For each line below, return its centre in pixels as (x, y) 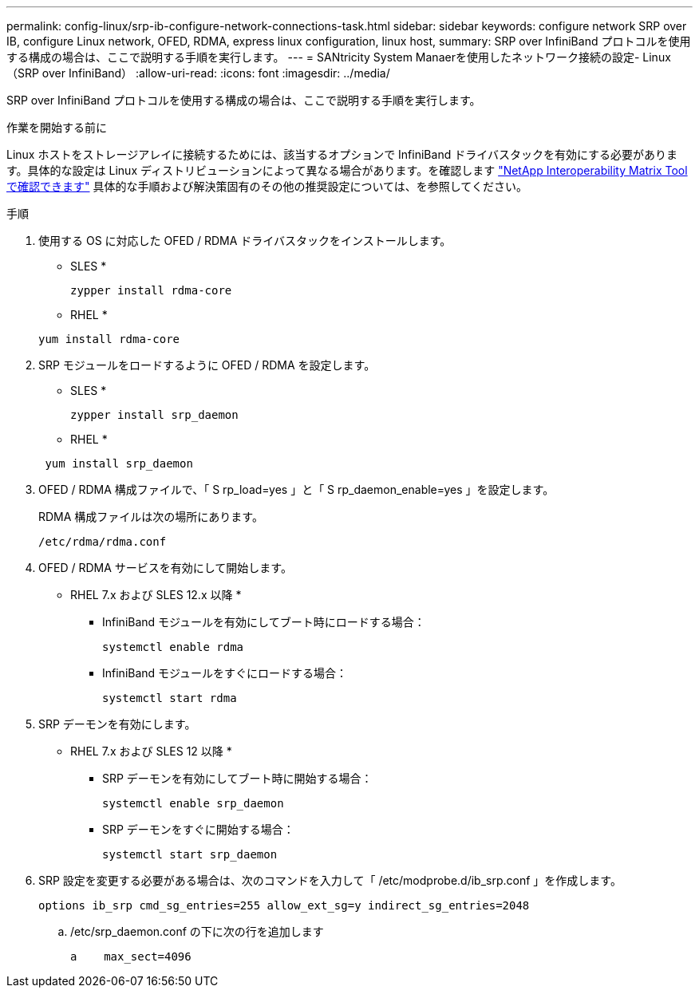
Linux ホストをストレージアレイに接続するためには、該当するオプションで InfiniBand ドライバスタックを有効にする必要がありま (342, 154)
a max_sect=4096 (131, 957)
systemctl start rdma (170, 698)
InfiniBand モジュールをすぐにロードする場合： (225, 673)
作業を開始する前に (57, 127)
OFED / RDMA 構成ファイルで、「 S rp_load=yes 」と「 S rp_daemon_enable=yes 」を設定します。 (296, 489)
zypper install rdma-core (151, 290)
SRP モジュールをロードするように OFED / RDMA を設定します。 (207, 365)
